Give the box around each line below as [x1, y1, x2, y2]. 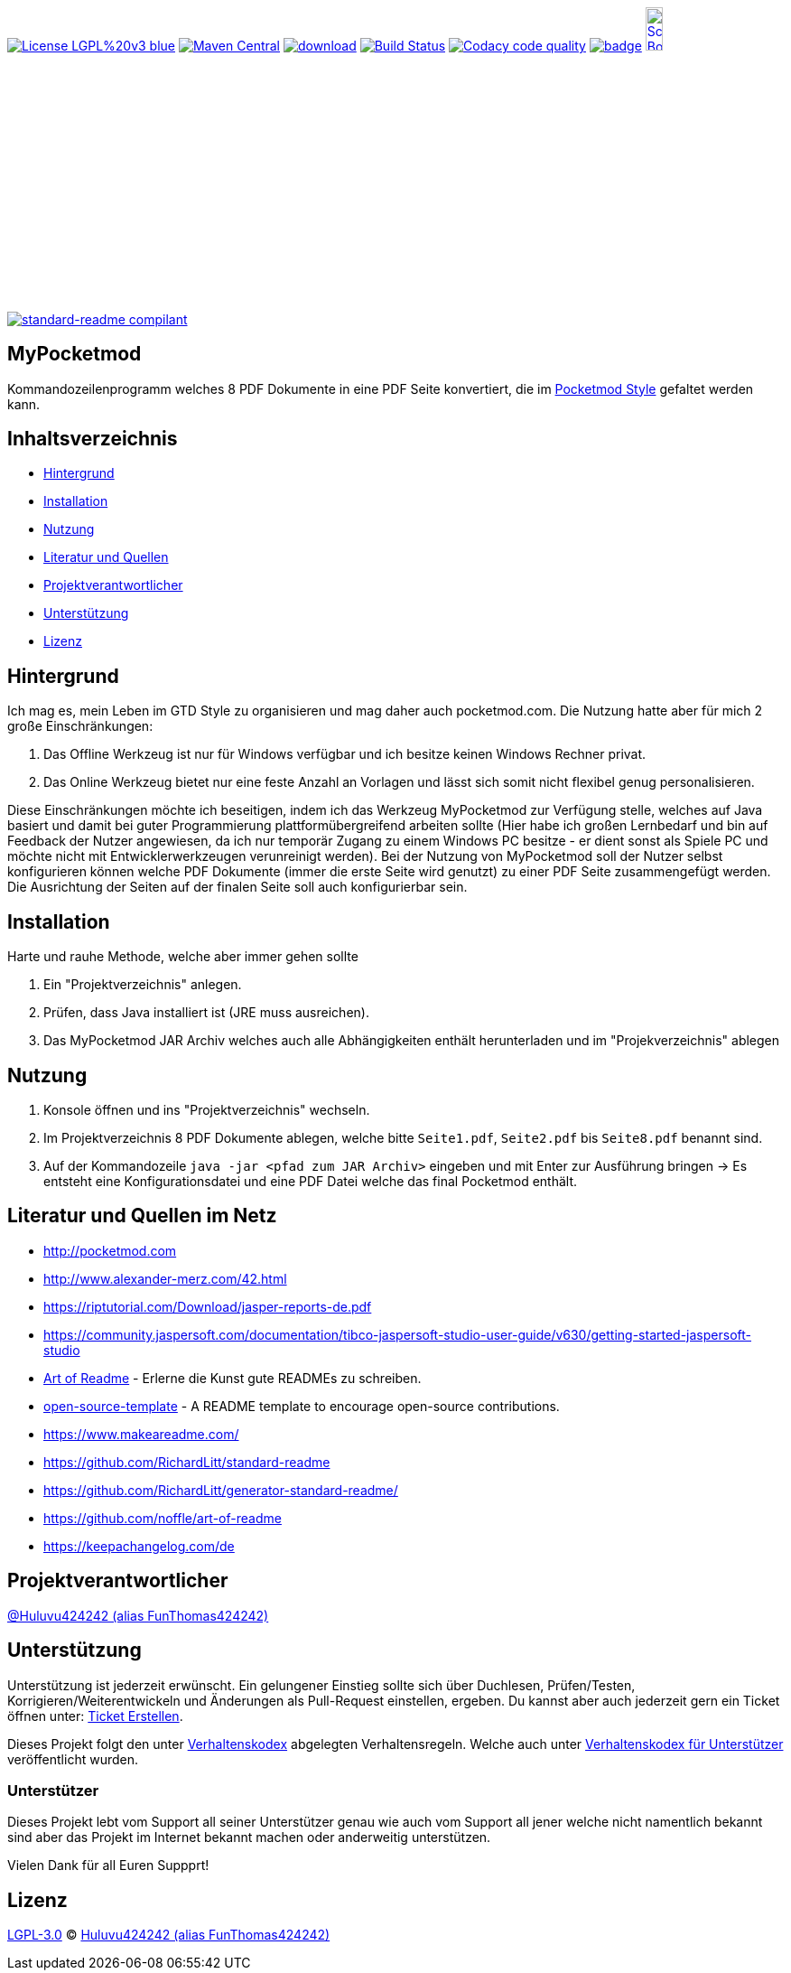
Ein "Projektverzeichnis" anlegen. [43, 977, 242, 993]
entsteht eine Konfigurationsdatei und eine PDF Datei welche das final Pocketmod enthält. [43, 1174, 578, 1190]
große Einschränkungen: [7, 718, 154, 734]
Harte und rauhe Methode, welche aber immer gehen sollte [7, 949, 358, 965]
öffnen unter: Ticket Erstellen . [7, 1707, 183, 1724]
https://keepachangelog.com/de [43, 1538, 235, 1554]
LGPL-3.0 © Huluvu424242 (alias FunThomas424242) [7, 1927, 330, 1943]
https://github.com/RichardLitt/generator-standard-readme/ [43, 1482, 398, 1498]
